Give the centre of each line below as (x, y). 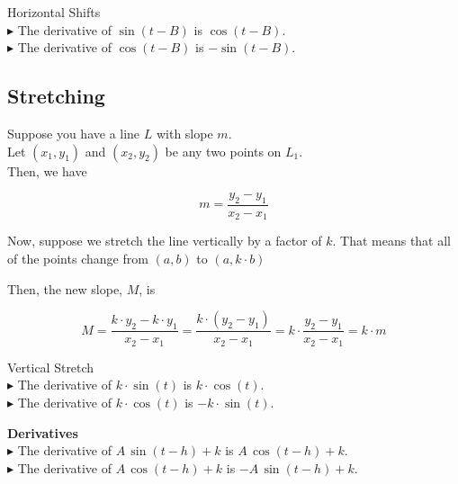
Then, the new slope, (65, 288)
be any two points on (223, 151)
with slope (184, 133)
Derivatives (43, 432)
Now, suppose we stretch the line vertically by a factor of (165, 241)
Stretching (56, 96)
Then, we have (47, 170)
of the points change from (78, 259)
